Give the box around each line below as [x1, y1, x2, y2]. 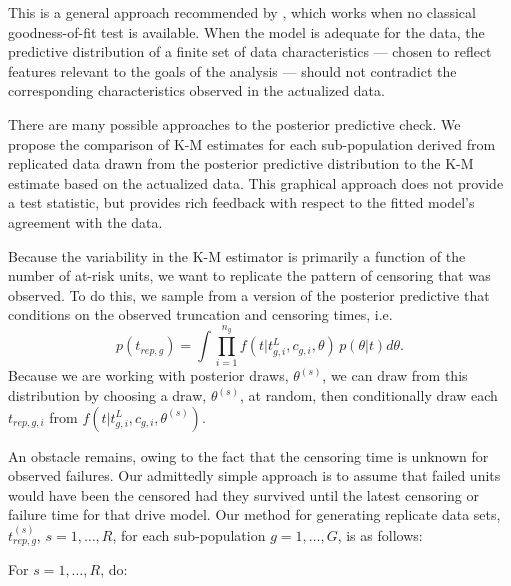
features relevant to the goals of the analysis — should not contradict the [8, 60, 457, 81]
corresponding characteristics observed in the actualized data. [8, 80, 385, 101]
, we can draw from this [322, 365, 468, 386]
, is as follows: [337, 524, 423, 545]
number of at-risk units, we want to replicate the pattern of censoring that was [8, 265, 491, 286]
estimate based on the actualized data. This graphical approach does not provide [8, 172, 504, 193]
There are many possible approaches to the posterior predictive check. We [8, 113, 461, 134]
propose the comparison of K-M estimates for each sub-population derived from [8, 133, 496, 154]
